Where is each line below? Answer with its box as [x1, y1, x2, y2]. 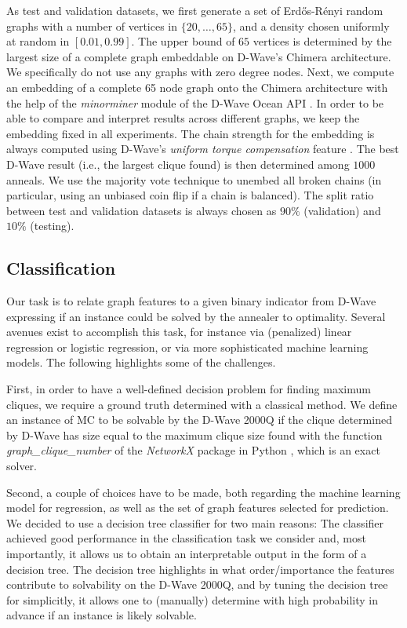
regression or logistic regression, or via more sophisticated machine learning [6, 338, 369, 355]
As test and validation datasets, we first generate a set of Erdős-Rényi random [6, 2, 383, 18]
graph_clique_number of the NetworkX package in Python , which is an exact [6, 442, 380, 458]
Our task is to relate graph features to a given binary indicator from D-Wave [6, 293, 376, 309]
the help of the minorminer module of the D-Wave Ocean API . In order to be [6, 94, 384, 111]
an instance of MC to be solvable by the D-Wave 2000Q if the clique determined [6, 411, 392, 428]
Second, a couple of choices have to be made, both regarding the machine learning [6, 484, 401, 500]
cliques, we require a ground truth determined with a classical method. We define [6, 396, 398, 412]
